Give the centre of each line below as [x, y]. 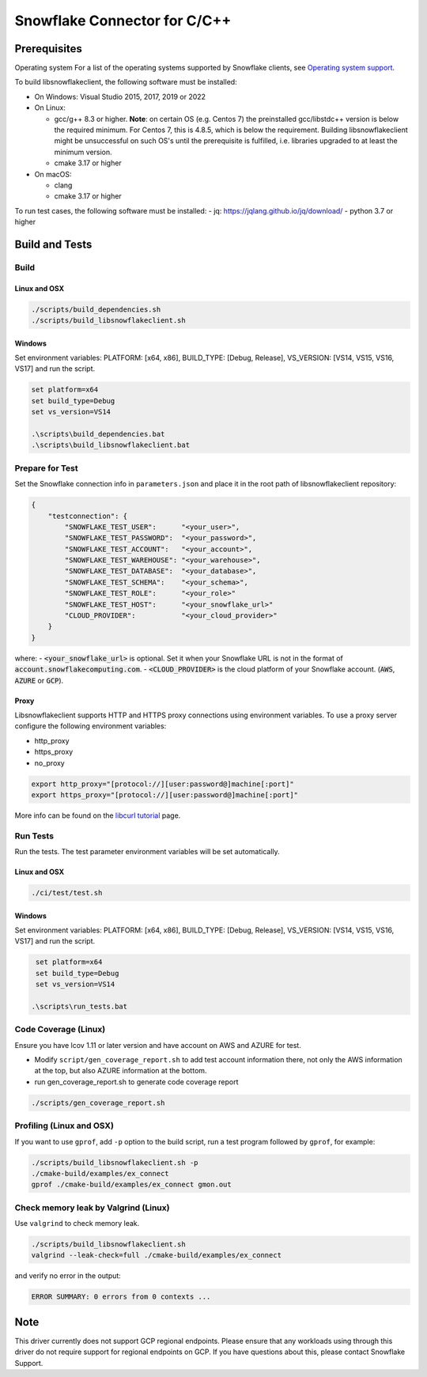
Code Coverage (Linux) [60, 1030]
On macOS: [53, 174]
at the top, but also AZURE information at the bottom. [121, 1071]
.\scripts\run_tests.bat [79, 1006]
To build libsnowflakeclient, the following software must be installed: [126, 82]
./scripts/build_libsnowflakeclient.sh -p [115, 1162]
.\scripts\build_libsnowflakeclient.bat [110, 445]
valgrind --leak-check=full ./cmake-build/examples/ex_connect [157, 1255]
